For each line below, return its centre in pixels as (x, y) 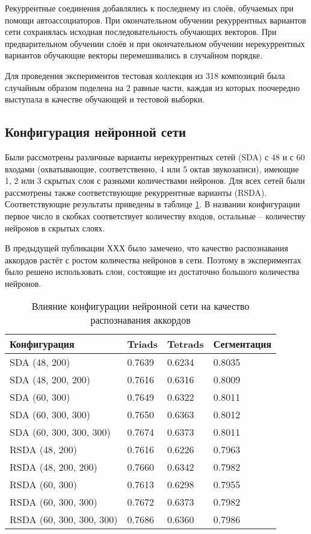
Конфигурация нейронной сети (96, 132)
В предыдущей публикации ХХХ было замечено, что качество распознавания (146, 248)
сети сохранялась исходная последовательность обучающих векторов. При (141, 32)
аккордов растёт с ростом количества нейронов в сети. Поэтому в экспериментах (153, 259)
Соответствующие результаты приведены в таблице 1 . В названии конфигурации (152, 204)
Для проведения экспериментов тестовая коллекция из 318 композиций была (145, 75)
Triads (142, 344)
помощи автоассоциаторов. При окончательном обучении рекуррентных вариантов (155, 20)
